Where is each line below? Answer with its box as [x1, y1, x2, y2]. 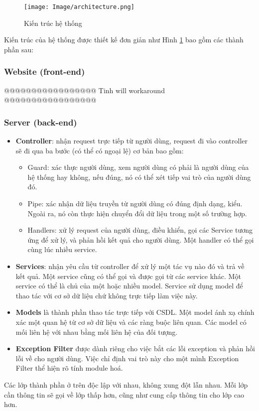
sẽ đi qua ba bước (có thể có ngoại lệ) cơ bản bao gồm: [15, 145, 184, 155]
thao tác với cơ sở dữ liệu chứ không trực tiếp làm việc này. [15, 290, 198, 300]
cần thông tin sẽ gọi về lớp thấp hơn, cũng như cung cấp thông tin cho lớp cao [4, 389, 244, 400]
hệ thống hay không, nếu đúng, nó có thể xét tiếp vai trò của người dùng [27, 171, 251, 182]
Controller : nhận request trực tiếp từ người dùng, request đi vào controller [15, 136, 248, 146]
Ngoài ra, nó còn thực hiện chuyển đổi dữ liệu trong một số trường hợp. [27, 208, 247, 218]
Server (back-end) [4, 116, 77, 128]
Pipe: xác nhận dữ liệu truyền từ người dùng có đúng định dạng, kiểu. [27, 198, 243, 209]
